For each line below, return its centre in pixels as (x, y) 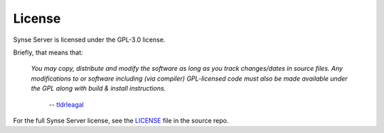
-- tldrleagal (66, 104)
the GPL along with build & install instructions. (98, 88)
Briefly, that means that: (48, 52)
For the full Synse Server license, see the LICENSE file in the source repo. (121, 120)
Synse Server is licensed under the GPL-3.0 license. (89, 40)
